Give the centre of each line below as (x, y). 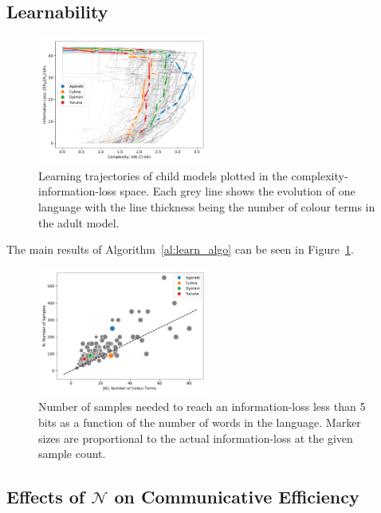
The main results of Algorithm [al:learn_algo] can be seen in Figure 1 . (180, 249)
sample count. (72, 454)
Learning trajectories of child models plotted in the (163, 175)
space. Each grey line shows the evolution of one (238, 191)
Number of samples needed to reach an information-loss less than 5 (202, 406)
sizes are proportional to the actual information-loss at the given (196, 438)
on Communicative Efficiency (237, 497)
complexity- (320, 175)
